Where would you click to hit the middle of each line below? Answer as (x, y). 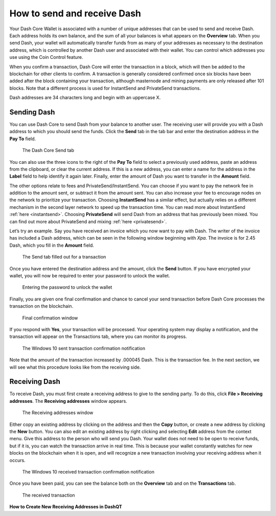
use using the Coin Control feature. (47, 57)
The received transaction (49, 495)
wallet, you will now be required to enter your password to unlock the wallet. (90, 276)
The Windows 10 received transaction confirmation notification (88, 471)
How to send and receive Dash (75, 13)
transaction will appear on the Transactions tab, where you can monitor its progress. (98, 337)
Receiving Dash (35, 382)
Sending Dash (32, 112)
